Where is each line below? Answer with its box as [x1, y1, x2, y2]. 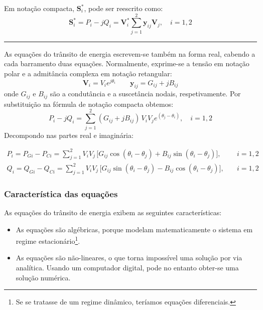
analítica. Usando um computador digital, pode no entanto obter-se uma [16, 262, 239, 273]
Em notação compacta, [4, 3, 75, 13]
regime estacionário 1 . [16, 234, 80, 246]
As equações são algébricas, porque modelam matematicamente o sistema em [16, 224, 253, 234]
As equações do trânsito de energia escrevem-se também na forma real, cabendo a [4, 48, 255, 59]
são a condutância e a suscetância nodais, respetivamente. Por [50, 88, 241, 99]
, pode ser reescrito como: [84, 3, 163, 13]
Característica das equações [4, 187, 118, 200]
